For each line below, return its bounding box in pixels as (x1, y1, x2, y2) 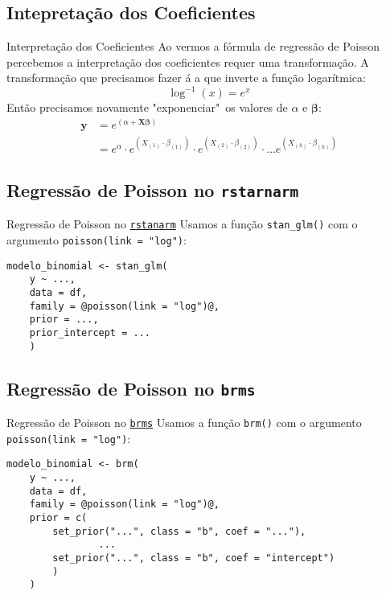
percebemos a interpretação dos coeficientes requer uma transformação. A (6, 53, 369, 70)
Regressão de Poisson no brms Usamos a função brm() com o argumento (6, 414, 362, 431)
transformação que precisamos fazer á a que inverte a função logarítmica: (6, 69, 366, 86)
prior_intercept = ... (29, 327, 150, 339)
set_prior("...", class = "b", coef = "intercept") (52, 552, 335, 564)
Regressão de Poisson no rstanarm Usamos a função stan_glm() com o (6, 215, 358, 232)
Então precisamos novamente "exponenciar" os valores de (6, 99, 288, 116)
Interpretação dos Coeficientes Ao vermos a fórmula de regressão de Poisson (6, 38, 380, 55)
